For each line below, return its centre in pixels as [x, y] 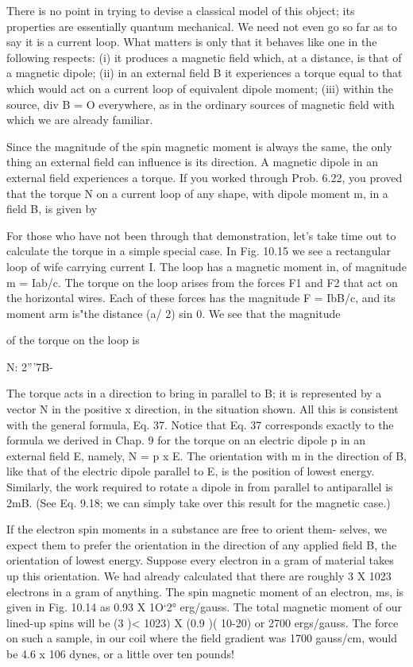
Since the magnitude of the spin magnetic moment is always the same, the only [199, 146]
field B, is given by [52, 209]
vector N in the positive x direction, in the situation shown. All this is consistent [203, 409]
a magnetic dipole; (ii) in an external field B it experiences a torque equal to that [205, 73]
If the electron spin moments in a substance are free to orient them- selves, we [197, 529]
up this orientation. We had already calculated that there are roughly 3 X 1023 [199, 576]
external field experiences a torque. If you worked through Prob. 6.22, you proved [205, 177]
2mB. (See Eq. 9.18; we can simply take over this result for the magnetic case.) [199, 502]
